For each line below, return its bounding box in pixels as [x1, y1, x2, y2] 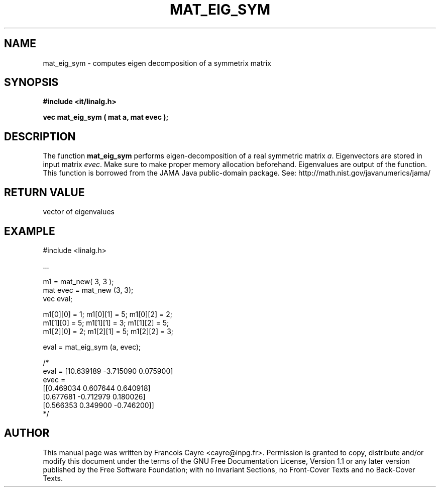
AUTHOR [4, 427, 50, 440]
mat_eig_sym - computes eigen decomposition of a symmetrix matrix [43, 58, 271, 67]
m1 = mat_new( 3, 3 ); [43, 277, 114, 286]
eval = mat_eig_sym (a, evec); [43, 342, 141, 351]
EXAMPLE [4, 224, 55, 237]
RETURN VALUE [4, 186, 85, 199]
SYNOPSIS [4, 76, 59, 89]
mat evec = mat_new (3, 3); [43, 285, 134, 294]
